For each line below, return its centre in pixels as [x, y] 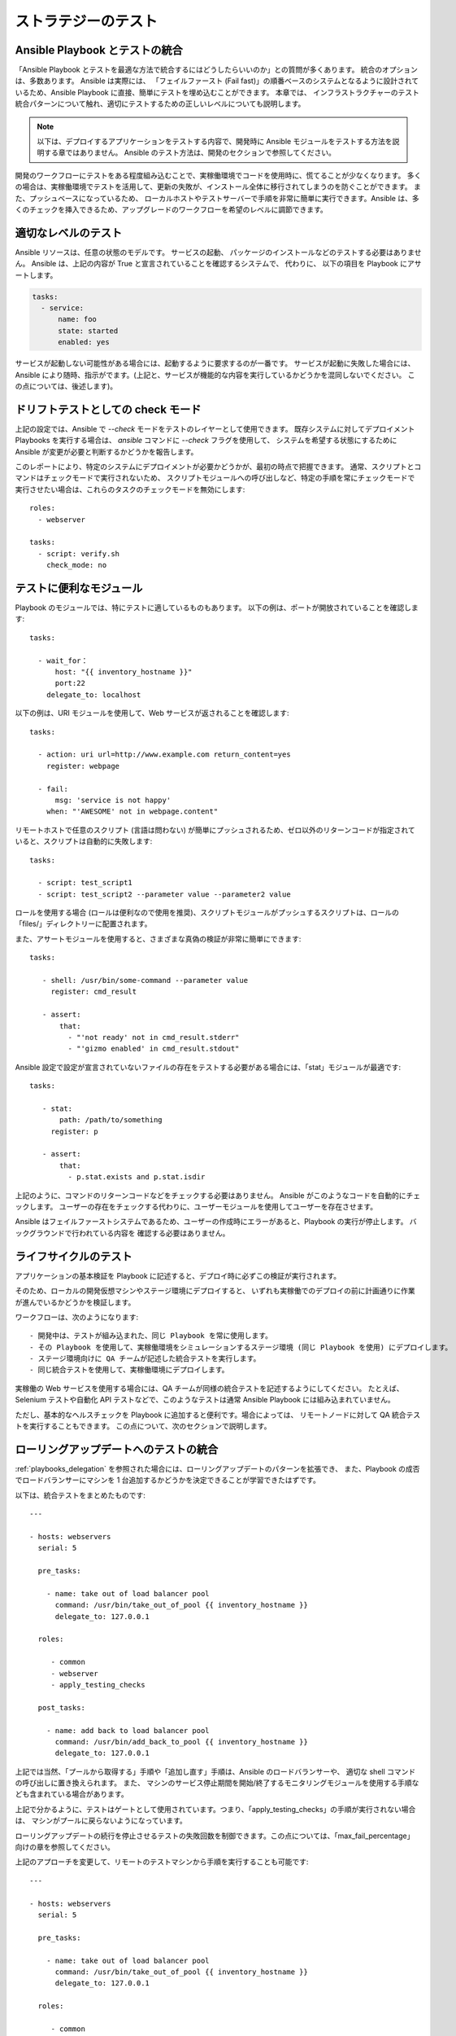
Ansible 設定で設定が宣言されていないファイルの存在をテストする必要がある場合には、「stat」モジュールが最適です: [208, 1067]
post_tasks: [61, 1707]
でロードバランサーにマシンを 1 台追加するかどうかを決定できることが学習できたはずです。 [167, 1480]
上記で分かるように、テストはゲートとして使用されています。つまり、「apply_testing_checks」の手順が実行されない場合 [215, 1809]
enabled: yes [84, 342]
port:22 [70, 683]
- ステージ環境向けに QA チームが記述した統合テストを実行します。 [145, 1359]
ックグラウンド [40, 1233]
